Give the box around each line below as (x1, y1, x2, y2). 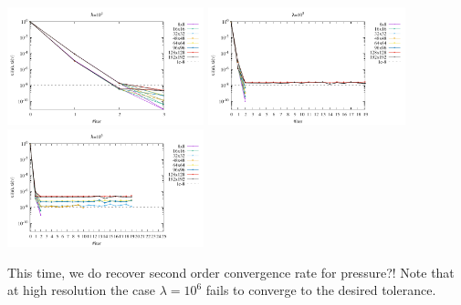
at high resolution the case (7, 280, 155, 300)
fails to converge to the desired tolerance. (205, 280, 436, 300)
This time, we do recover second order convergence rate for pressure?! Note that (7, 262, 455, 281)
